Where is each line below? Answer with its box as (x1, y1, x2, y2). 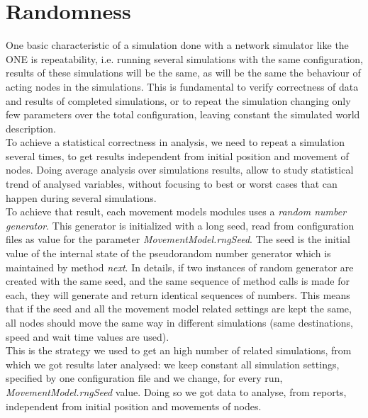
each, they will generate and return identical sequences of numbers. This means (6, 287, 350, 302)
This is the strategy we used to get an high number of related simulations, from (6, 343, 352, 358)
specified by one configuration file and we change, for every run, (6, 371, 283, 385)
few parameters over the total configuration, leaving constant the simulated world (6, 107, 360, 122)
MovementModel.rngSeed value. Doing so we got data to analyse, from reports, (6, 384, 347, 399)
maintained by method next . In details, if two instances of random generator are (6, 259, 354, 274)
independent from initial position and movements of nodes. (6, 398, 262, 413)
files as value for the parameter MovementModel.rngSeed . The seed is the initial (6, 232, 350, 247)
